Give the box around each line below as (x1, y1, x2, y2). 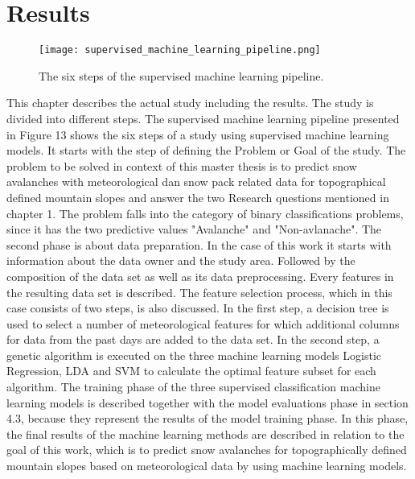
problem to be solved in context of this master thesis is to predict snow (6, 157, 357, 174)
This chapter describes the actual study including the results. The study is (6, 94, 374, 111)
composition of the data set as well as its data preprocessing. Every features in (6, 267, 394, 284)
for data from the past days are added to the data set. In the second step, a (6, 331, 380, 348)
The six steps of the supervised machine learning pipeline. (39, 67, 324, 84)
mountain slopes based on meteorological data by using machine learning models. (6, 457, 407, 474)
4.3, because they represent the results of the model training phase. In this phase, (6, 410, 409, 427)
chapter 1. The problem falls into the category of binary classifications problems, (6, 204, 404, 221)
